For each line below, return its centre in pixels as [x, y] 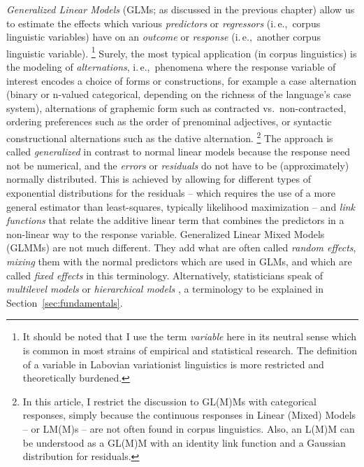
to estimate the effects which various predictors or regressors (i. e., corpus [163, 23]
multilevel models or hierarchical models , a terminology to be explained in [165, 289]
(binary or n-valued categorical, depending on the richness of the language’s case [179, 94]
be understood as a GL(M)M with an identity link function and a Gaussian [184, 442]
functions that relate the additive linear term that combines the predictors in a [175, 220]
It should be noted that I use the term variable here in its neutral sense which [190, 336]
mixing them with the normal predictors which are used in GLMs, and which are [179, 261]
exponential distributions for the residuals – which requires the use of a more [171, 193]
